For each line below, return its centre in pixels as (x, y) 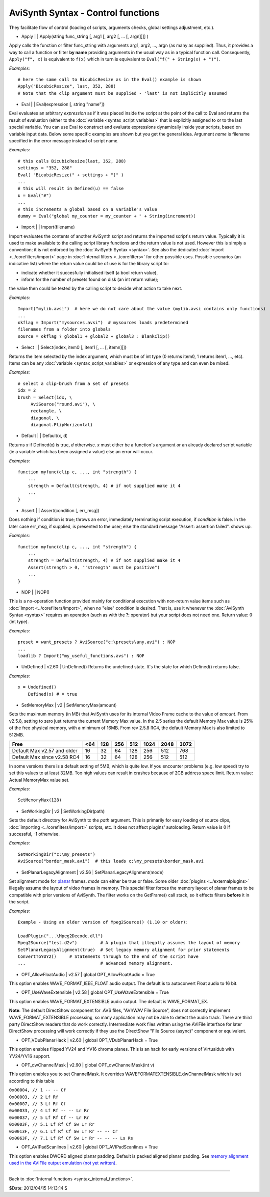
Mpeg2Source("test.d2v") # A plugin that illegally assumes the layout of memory (129, 943)
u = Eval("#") (35, 195)
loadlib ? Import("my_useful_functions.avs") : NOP (81, 656)
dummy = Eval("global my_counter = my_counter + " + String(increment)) (107, 216)
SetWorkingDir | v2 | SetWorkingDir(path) (63, 811)
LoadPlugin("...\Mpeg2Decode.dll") (61, 936)
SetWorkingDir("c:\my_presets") (57, 854)
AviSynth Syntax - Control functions (84, 13)
